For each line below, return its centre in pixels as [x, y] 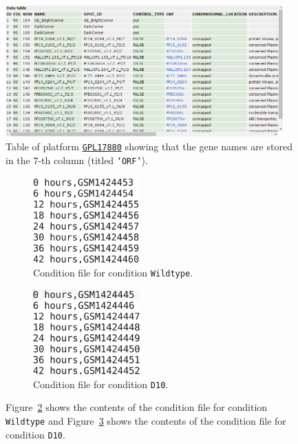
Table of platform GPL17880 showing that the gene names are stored [149, 147]
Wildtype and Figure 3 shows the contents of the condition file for [146, 421]
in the [18, 160]
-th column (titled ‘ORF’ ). [93, 160]
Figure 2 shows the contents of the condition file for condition [137, 407]
